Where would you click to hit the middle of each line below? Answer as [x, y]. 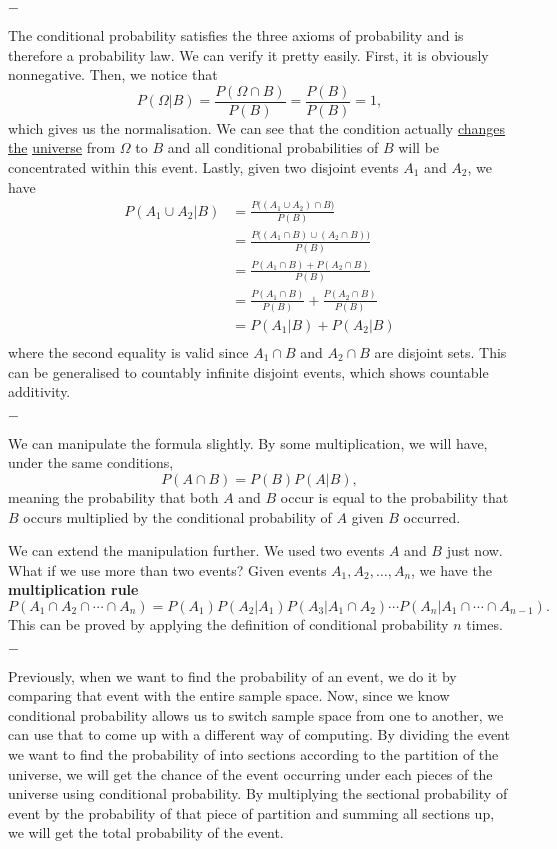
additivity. [39, 391]
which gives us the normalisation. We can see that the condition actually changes [257, 127]
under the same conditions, [91, 462]
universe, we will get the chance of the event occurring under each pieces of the [250, 773]
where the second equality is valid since [128, 352]
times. [484, 623]
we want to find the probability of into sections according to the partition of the [253, 753]
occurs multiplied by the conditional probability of [177, 516]
